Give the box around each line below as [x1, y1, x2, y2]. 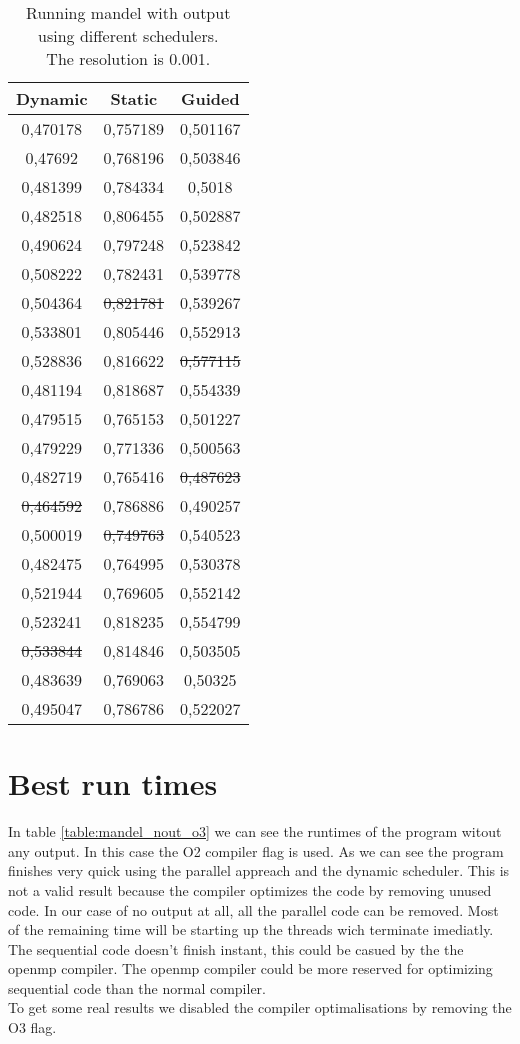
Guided [180, 87, 240, 110]
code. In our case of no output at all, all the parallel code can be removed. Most [8, 899, 499, 920]
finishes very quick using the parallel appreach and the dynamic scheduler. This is [8, 860, 510, 881]
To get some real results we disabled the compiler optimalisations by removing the [8, 997, 512, 1018]
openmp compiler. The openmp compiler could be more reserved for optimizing [8, 958, 493, 979]
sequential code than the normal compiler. [8, 977, 266, 998]
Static [110, 87, 158, 110]
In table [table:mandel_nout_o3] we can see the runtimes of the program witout [8, 821, 502, 842]
